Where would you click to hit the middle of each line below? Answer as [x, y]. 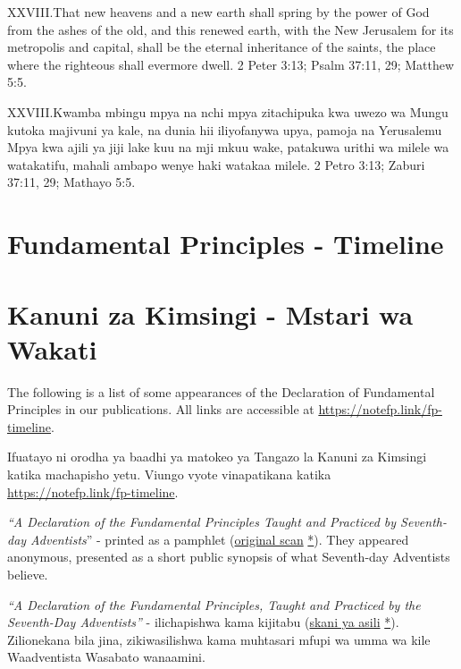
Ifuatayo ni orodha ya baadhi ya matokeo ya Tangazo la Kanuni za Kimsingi [217, 457]
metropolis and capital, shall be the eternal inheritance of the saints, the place [222, 47]
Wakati [52, 348]
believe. [28, 574]
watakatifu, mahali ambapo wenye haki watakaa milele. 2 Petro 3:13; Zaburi [216, 164]
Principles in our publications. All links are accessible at [161, 409]
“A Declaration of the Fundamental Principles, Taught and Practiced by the [214, 604]
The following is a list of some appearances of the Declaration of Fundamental [221, 391]
